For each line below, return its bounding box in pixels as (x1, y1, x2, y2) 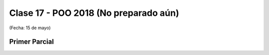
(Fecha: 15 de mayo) (9, 25, 51, 31)
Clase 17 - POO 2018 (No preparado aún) (9, 7, 179, 18)
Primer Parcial (9, 38, 54, 46)
